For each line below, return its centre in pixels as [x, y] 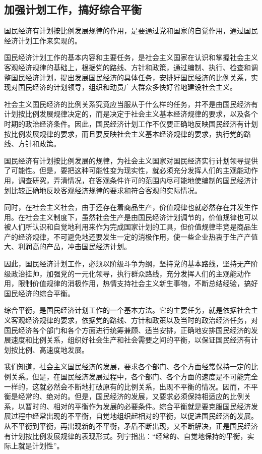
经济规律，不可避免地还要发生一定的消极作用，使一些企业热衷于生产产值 [138, 236]
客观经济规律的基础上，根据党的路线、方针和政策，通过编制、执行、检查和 [127, 67]
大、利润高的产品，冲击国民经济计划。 [68, 246]
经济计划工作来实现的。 [43, 40]
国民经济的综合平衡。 [39, 293]
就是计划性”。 [41, 446]
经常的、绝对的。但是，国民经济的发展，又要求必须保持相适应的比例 [131, 396]
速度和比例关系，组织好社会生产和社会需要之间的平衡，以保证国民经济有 [131, 340]
